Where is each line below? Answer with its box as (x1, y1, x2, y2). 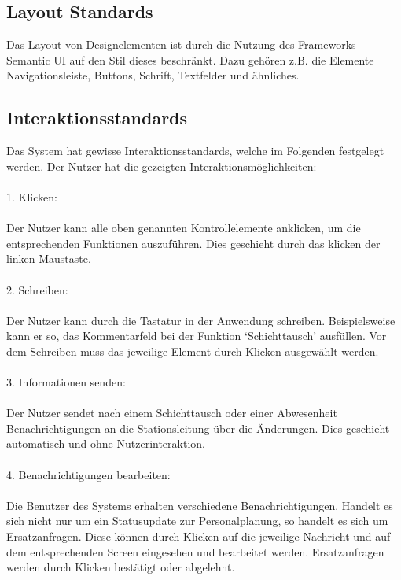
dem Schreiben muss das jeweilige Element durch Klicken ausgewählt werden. (6, 342, 379, 359)
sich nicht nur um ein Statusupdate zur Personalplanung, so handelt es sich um (6, 512, 388, 529)
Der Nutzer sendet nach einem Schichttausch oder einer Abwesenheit (6, 405, 337, 421)
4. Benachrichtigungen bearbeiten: (6, 466, 171, 482)
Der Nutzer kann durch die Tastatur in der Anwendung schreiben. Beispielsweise (6, 312, 395, 328)
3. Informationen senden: (6, 374, 126, 390)
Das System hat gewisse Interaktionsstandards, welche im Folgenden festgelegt (6, 142, 384, 159)
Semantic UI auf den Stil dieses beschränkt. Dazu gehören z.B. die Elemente (6, 51, 374, 68)
